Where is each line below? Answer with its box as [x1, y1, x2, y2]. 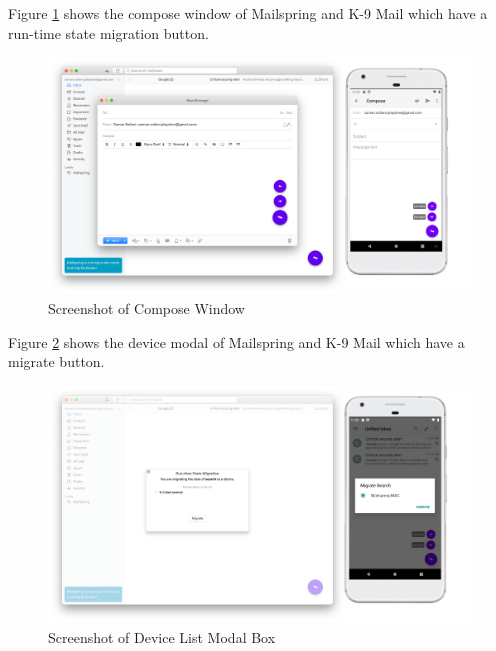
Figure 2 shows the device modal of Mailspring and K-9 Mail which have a [8, 331, 465, 352]
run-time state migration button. [8, 22, 209, 43]
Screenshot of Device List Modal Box [48, 626, 276, 647]
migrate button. [8, 351, 105, 372]
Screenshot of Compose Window [48, 298, 245, 319]
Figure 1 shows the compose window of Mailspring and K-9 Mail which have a [8, 3, 488, 23]
